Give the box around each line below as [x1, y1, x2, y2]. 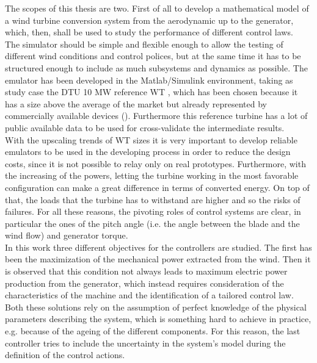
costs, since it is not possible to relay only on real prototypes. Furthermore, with [5, 157, 306, 170]
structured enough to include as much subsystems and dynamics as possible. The [5, 61, 308, 74]
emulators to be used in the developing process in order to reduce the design [5, 145, 291, 158]
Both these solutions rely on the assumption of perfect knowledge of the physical [5, 300, 307, 313]
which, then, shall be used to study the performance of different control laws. [5, 26, 293, 38]
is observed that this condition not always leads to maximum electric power [5, 265, 288, 278]
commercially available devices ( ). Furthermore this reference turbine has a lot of [5, 109, 308, 122]
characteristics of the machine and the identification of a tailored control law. [5, 289, 294, 301]
